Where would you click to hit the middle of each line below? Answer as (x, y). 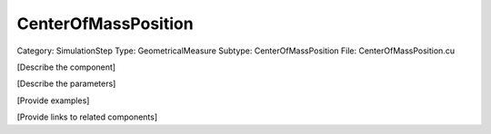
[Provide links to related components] (87, 117)
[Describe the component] (66, 67)
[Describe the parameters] (66, 84)
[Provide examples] (53, 100)
